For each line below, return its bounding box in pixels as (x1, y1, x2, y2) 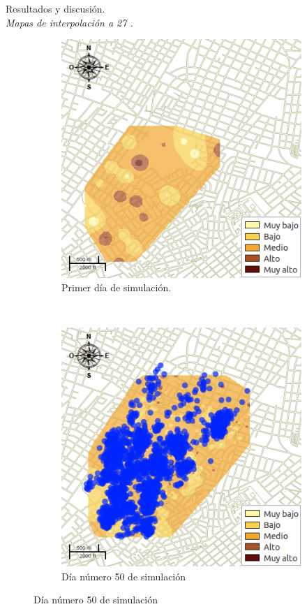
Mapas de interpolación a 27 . (6, 15, 133, 29)
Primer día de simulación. (61, 280, 172, 295)
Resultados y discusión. (6, 1, 105, 15)
